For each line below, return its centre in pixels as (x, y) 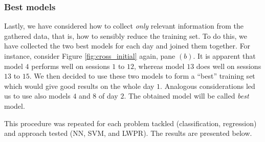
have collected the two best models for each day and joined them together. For (127, 46)
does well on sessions (229, 66)
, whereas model (159, 66)
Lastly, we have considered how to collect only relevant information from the (124, 26)
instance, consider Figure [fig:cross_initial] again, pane (90, 56)
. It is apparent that (224, 56)
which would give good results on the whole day (79, 86)
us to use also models (37, 96)
